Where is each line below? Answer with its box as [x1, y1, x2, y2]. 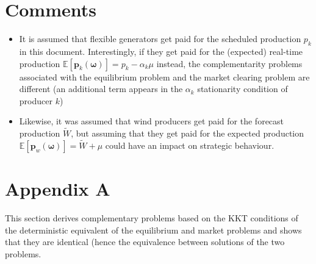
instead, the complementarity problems [156, 57, 303, 70]
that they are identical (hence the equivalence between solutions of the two [5, 235, 285, 248]
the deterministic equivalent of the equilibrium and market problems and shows [5, 223, 302, 236]
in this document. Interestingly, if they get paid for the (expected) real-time [19, 45, 303, 57]
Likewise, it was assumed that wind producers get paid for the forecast [19, 115, 284, 127]
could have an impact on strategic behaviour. [105, 138, 275, 151]
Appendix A [5, 176, 110, 201]
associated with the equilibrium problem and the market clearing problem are [19, 70, 310, 83]
